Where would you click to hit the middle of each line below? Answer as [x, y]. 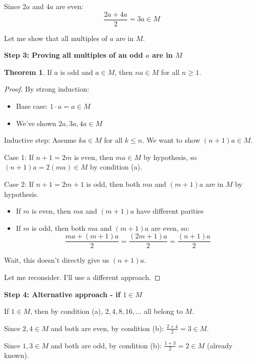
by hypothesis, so [170, 157]
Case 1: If [19, 157]
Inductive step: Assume [40, 140]
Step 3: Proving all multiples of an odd [74, 55]
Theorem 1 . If [28, 72]
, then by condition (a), [66, 311]
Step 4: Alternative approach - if [62, 294]
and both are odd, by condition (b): [106, 345]
